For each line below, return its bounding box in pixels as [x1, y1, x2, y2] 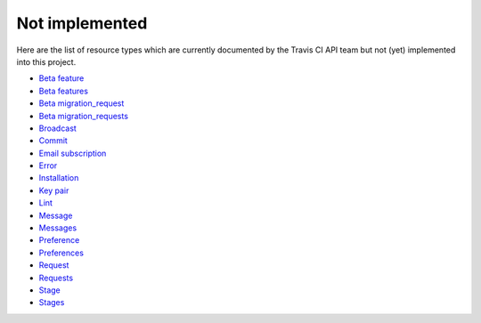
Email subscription [38, 148, 107, 158]
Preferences [38, 247, 85, 258]
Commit [38, 135, 69, 146]
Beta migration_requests [38, 110, 129, 121]
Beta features [38, 85, 89, 96]
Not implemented [16, 13, 148, 33]
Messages [38, 222, 77, 233]
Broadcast [38, 123, 77, 133]
